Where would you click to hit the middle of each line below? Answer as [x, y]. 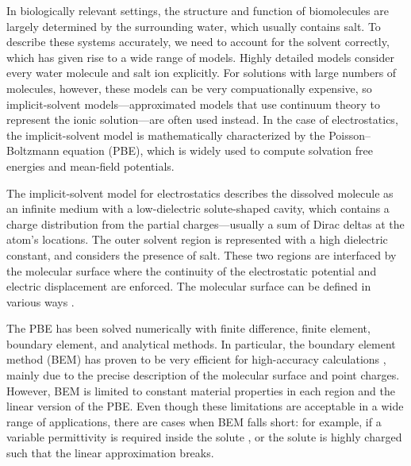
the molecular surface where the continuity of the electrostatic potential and [192, 270]
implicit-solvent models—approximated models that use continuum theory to [193, 104]
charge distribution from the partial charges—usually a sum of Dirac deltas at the [205, 223]
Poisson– [350, 135]
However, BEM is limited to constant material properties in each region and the [201, 390]
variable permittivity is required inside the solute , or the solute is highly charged [204, 437]
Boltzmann [33, 150]
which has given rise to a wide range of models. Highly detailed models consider [200, 57]
